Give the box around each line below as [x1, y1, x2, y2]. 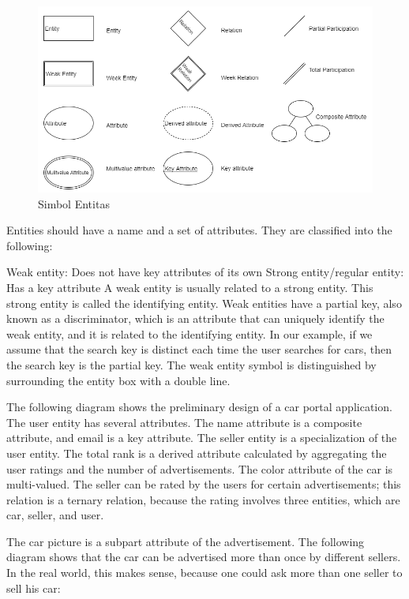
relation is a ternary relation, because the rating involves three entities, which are [6, 491, 400, 507]
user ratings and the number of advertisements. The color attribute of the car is [6, 460, 393, 477]
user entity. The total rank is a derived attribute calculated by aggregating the [6, 444, 387, 461]
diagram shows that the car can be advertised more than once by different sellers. [6, 548, 401, 565]
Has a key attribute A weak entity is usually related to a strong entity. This [6, 279, 373, 295]
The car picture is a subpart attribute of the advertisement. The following [6, 533, 365, 549]
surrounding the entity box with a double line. [6, 372, 231, 388]
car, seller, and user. [6, 507, 104, 523]
